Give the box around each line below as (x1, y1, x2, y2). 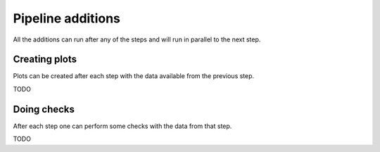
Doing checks (13, 103, 75, 115)
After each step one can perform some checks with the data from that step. (13, 122, 232, 130)
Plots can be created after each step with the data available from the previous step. (13, 72, 255, 80)
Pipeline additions (13, 11, 121, 26)
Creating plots (13, 53, 77, 65)
